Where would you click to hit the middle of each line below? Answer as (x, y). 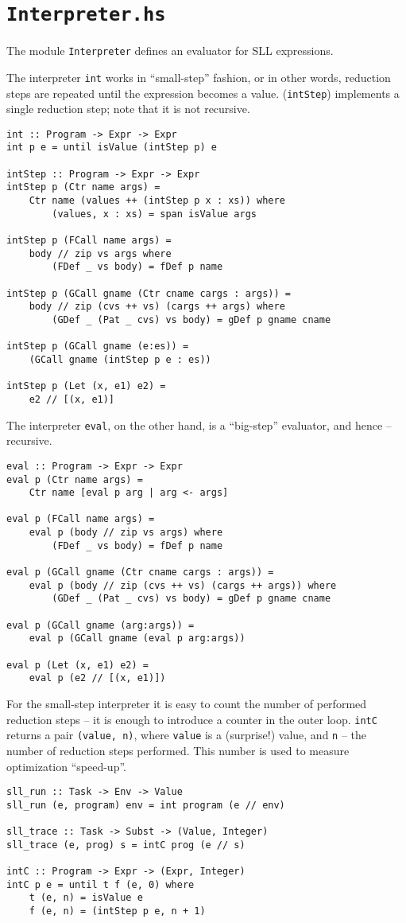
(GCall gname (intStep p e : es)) (120, 359)
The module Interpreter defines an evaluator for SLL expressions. (170, 51)
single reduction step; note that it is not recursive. (128, 109)
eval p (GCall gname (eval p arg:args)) (137, 639)
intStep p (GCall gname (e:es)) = (98, 347)
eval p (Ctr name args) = (75, 479)
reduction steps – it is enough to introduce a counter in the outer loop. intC (192, 719)
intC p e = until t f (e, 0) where (101, 884)
